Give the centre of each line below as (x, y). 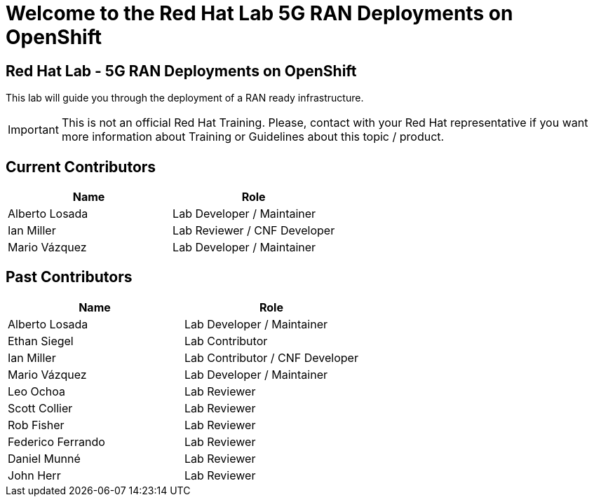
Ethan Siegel (41, 341)
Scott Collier (40, 408)
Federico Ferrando (56, 441)
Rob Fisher (36, 425)
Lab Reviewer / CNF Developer (254, 231)
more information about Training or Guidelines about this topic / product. (253, 137)
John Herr (34, 475)
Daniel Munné (44, 458)
